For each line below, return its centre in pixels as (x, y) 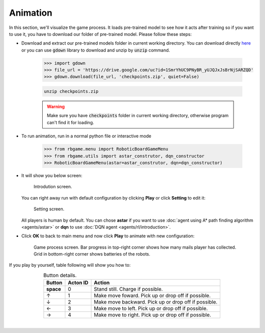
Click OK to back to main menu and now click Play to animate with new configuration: (108, 236)
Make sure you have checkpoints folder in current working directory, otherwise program (138, 116)
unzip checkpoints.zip (71, 91)
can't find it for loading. (70, 122)
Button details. (60, 276)
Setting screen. (49, 209)
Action (102, 283)
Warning (56, 107)
